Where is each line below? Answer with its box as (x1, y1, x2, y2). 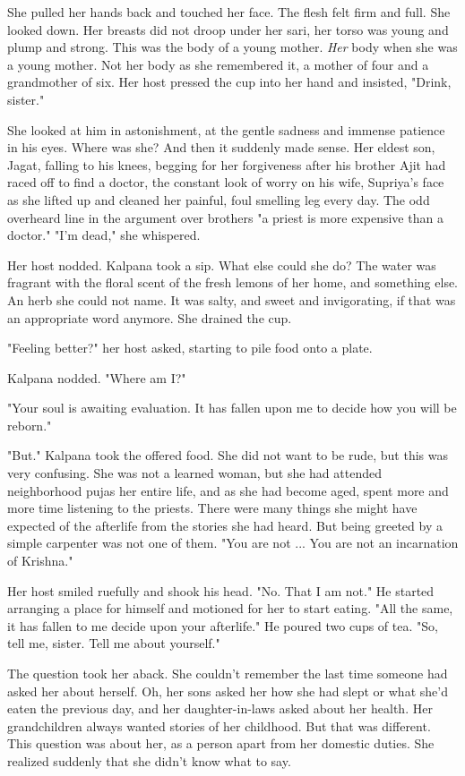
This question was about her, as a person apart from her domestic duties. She (7, 734, 435, 753)
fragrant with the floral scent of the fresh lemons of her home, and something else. (7, 273, 459, 292)
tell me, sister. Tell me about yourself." (7, 634, 220, 652)
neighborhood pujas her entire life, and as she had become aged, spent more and (7, 481, 449, 499)
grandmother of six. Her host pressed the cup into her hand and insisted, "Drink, (7, 72, 452, 91)
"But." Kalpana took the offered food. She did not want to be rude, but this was (7, 446, 448, 465)
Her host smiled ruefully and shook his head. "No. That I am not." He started (7, 581, 435, 600)
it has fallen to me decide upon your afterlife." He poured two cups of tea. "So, (7, 616, 438, 635)
